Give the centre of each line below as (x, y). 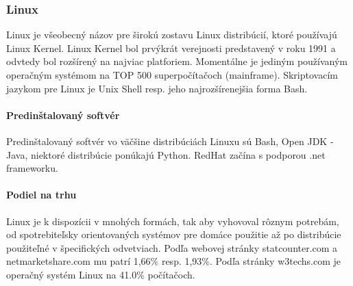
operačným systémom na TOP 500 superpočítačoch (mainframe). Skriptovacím (172, 75)
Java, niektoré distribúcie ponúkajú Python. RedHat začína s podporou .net (166, 154)
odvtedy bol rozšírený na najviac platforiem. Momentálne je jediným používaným (177, 61)
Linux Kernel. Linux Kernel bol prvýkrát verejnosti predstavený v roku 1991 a (171, 48)
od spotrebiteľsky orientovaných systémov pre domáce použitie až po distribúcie (174, 234)
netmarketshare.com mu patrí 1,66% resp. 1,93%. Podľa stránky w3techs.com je (173, 261)
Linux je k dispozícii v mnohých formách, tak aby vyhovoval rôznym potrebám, (173, 221)
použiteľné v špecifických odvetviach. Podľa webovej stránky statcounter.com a (172, 247)
